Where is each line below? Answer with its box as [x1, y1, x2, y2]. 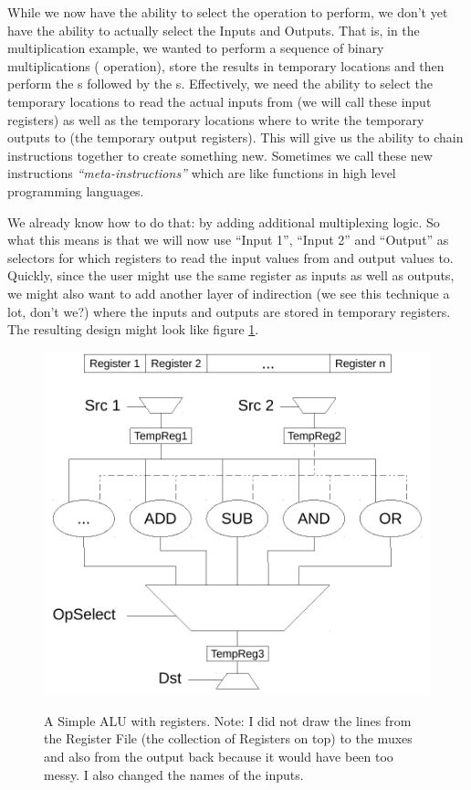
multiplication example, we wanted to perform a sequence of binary [7, 38, 384, 58]
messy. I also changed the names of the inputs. [44, 764, 304, 784]
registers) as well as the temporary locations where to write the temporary [7, 110, 424, 129]
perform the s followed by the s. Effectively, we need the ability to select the [7, 74, 433, 93]
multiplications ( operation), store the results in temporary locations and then [7, 56, 445, 75]
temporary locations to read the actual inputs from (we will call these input [7, 91, 432, 111]
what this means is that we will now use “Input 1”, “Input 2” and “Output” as [7, 230, 449, 249]
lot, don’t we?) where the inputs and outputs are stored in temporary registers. [7, 301, 451, 321]
